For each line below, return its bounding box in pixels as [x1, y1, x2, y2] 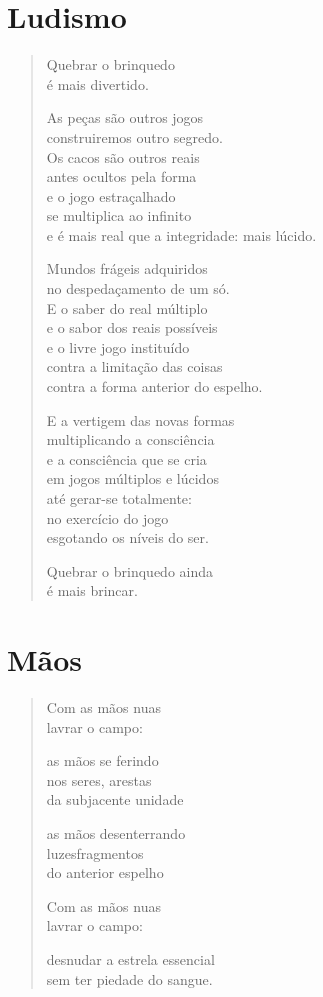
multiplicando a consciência [46, 429, 215, 450]
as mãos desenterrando [46, 823, 186, 844]
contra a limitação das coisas [46, 356, 223, 377]
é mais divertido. [46, 73, 149, 94]
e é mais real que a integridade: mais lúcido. [46, 224, 317, 245]
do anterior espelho [46, 862, 164, 883]
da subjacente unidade [46, 789, 184, 810]
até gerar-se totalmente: [46, 488, 192, 508]
